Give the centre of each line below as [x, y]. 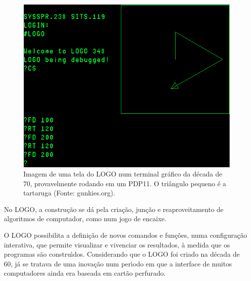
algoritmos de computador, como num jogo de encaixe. [85, 219]
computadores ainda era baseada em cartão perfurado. [85, 273]
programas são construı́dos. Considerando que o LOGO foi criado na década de [122, 254]
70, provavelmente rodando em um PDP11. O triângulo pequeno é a [125, 183]
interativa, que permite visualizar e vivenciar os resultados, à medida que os [117, 244]
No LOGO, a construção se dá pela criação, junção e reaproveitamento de [114, 209]
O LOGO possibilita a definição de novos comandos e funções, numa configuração [125, 235]
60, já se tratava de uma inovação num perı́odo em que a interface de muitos [118, 263]
